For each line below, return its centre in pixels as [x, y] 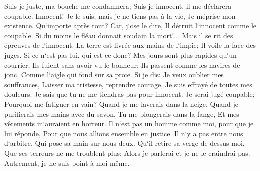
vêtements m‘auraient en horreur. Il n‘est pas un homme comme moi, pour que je [129, 123]
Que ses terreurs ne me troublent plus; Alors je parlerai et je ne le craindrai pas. [127, 152]
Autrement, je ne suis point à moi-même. [67, 162]
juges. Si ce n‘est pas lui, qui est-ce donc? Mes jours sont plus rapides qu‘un [121, 55]
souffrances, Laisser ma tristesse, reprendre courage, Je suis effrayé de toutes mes [128, 84]
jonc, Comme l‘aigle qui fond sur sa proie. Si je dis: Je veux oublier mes [114, 75]
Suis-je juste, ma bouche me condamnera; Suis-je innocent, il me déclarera [118, 6]
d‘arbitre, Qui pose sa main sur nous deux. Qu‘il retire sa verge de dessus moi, [125, 143]
